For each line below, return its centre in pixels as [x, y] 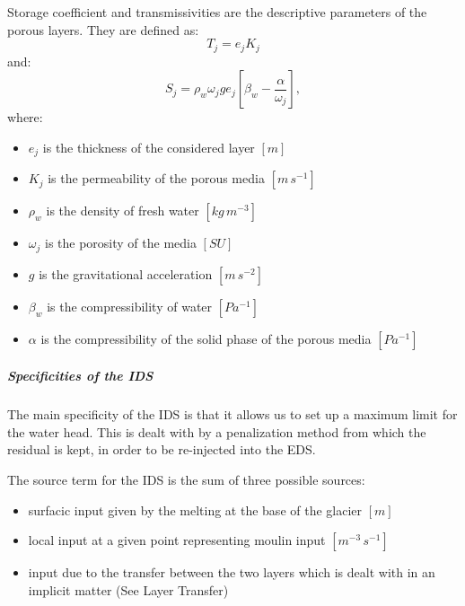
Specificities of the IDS [80, 376]
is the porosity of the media [121, 243]
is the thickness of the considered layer [149, 147]
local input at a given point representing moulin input [177, 540]
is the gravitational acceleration [126, 273]
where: [25, 117]
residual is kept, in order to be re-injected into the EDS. [162, 449]
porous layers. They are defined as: [103, 29]
